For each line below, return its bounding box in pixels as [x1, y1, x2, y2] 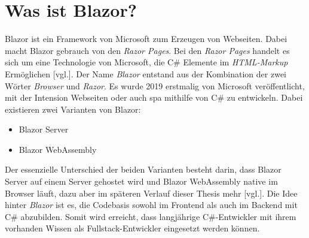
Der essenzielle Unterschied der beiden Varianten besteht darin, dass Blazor [5, 163, 282, 176]
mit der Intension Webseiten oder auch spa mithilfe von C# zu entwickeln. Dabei [5, 91, 303, 104]
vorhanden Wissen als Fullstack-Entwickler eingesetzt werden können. [5, 222, 260, 234]
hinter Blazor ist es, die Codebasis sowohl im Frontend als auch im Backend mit [5, 198, 298, 211]
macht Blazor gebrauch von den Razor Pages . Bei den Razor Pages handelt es [5, 44, 290, 56]
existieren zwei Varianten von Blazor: [5, 103, 141, 115]
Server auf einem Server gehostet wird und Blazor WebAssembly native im [5, 175, 278, 188]
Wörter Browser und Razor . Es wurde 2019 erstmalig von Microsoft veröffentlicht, [5, 79, 305, 92]
